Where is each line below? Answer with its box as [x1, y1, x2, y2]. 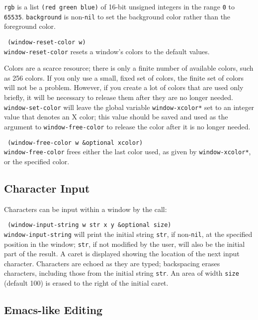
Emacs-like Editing [4, 302, 103, 317]
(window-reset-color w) [7, 38, 86, 46]
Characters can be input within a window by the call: [4, 204, 167, 214]
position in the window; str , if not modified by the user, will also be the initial [4, 238, 245, 249]
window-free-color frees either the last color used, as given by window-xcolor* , [4, 146, 251, 157]
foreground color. [4, 21, 56, 31]
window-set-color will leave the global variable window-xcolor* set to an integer [4, 102, 255, 112]
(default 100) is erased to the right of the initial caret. [4, 278, 169, 288]
